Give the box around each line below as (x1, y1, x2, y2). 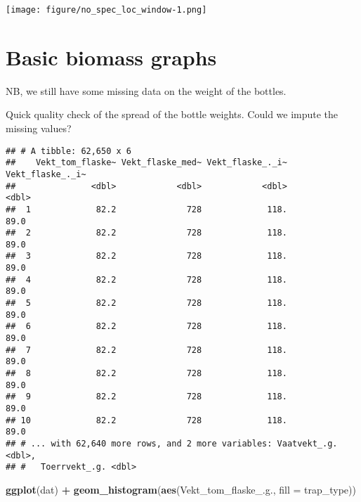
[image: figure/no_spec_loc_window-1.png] (6, 5, 207, 15)
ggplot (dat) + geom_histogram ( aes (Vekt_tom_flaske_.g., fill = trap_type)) (6, 482, 356, 496)
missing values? (6, 120, 72, 135)
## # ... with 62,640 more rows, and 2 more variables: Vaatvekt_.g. (6, 438, 338, 449)
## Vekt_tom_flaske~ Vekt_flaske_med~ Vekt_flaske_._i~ (6, 157, 287, 168)
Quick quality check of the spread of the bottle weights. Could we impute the (6, 107, 339, 122)
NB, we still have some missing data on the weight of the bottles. (6, 83, 287, 98)
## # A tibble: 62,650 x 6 (6, 146, 131, 156)
